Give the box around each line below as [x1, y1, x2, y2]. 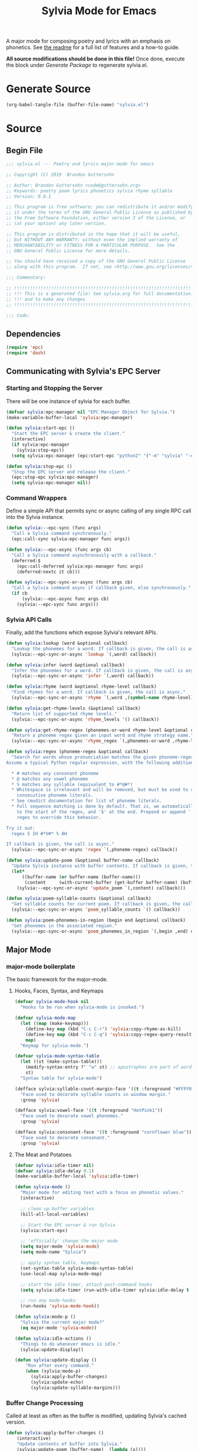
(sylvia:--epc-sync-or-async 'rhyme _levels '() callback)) [11, 716, 160, 723]
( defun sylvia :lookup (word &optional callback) [6, 640, 128, 646]
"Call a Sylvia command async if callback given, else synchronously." [11, 585, 192, 591]
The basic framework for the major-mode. [6, 976, 108, 983]
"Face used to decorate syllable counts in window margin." [20, 1091, 171, 1097]
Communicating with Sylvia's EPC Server [6, 366, 161, 376]
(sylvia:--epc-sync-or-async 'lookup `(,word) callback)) [11, 651, 157, 657]
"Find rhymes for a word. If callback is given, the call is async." [11, 689, 186, 695]
